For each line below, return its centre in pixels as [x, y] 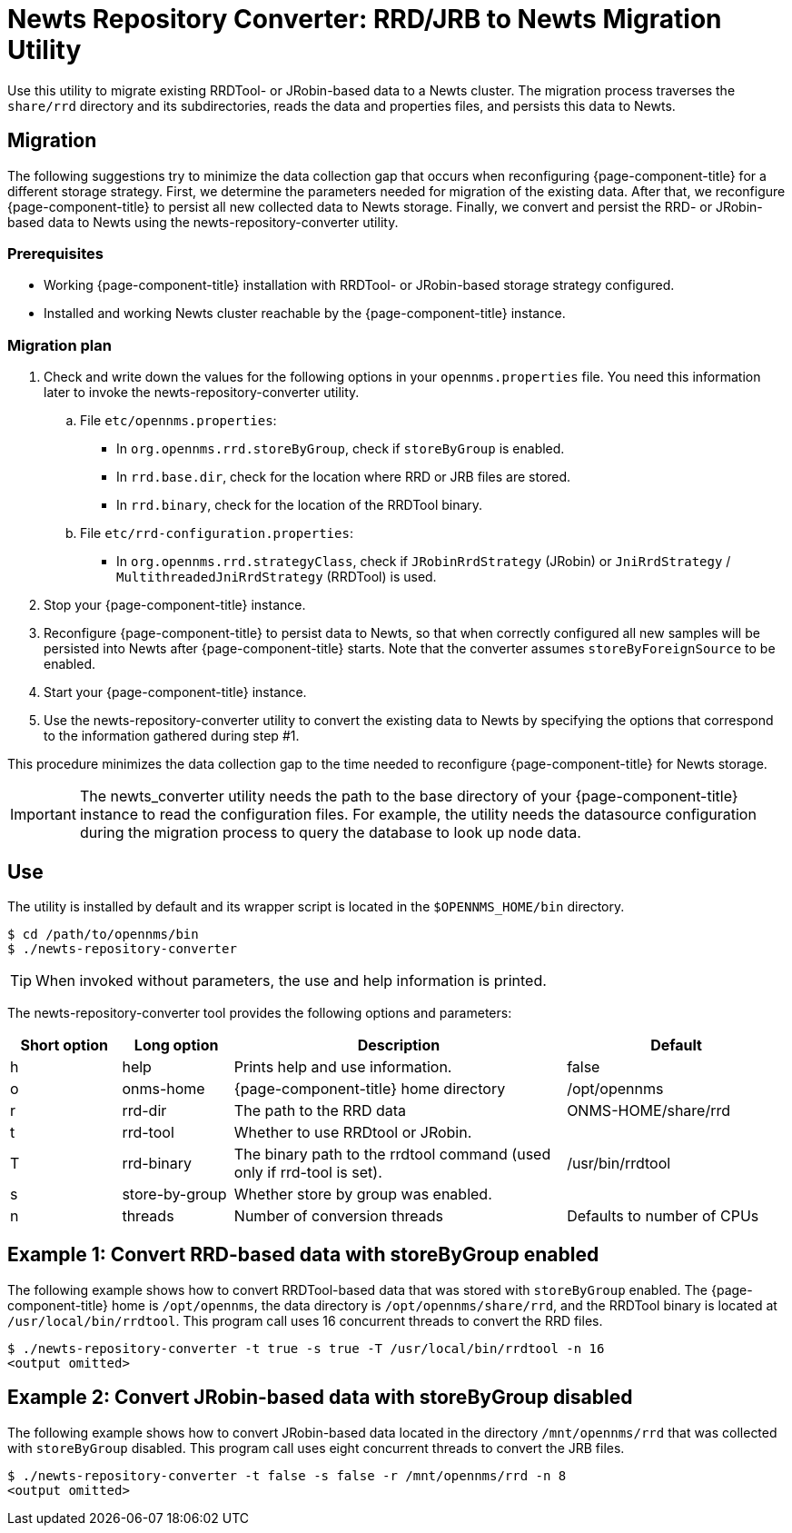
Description [399, 1045]
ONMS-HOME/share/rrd [649, 1110]
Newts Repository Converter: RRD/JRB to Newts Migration [365, 19]
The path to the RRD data [320, 1110]
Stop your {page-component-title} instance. [175, 605]
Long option [176, 1045]
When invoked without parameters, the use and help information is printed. [291, 980]
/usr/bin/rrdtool [619, 1163]
